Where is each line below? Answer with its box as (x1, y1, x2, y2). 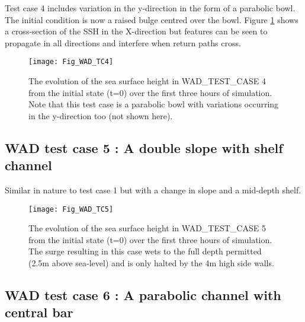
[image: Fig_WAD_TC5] (28, 205, 114, 213)
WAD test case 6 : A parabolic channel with (5, 286, 281, 304)
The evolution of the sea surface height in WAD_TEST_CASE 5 (28, 222, 266, 234)
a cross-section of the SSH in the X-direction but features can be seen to (5, 25, 268, 37)
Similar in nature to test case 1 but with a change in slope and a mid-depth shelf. (5, 184, 301, 196)
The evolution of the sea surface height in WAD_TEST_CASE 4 (28, 75, 266, 87)
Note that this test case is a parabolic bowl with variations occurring (28, 98, 279, 110)
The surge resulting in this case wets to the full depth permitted (28, 245, 262, 257)
